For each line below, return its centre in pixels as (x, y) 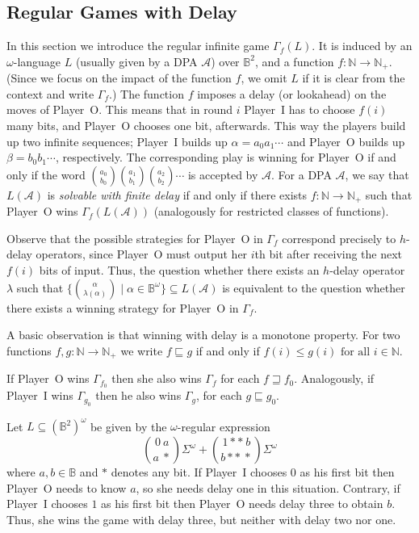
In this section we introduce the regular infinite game (138, 46)
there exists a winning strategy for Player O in (123, 307)
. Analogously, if (334, 378)
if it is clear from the (354, 78)
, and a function (294, 61)
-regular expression (224, 426)
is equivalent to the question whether (314, 287)
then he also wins (138, 395)
